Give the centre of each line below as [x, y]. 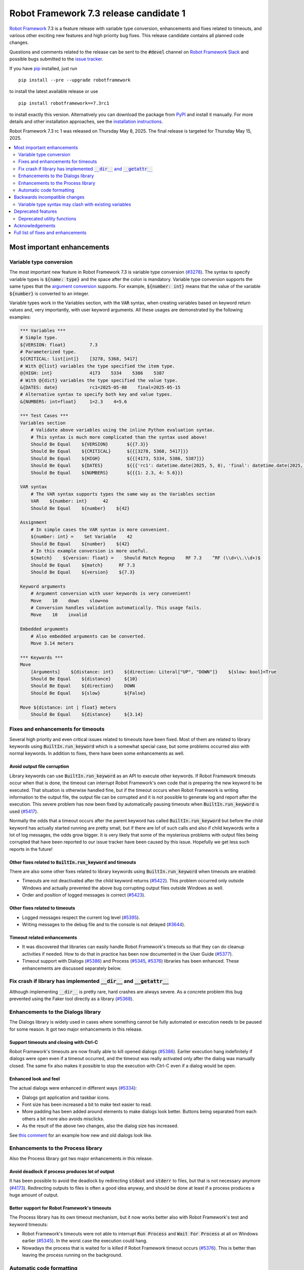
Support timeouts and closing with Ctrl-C [54, 1042]
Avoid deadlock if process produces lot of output [62, 1171]
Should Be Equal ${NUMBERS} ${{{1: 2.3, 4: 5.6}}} [107, 473]
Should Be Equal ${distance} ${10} [84, 679]
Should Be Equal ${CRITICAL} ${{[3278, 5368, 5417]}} [109, 451]
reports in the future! [31, 849]
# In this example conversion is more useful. [90, 551]
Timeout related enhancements [43, 938]
